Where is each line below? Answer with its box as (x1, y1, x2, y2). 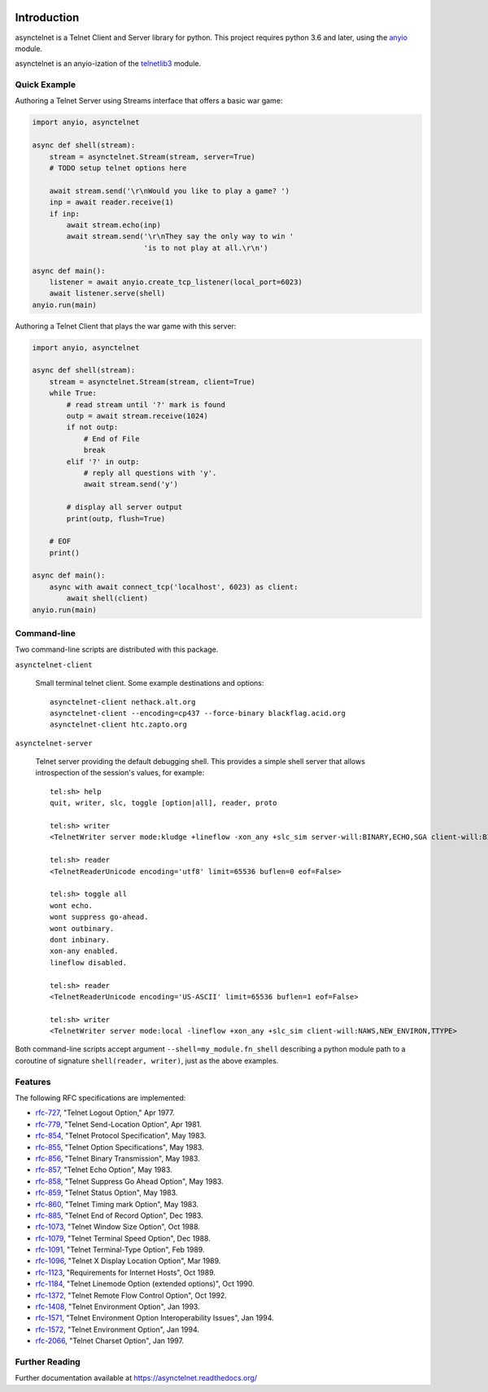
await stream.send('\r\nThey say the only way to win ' (66, 232, 294, 241)
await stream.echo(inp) (66, 220, 162, 230)
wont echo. (50, 901, 94, 910)
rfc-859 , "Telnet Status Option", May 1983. (35, 1188, 178, 1197)
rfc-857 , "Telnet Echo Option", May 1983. (35, 1165, 172, 1175)
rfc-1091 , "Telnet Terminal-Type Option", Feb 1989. (35, 1245, 205, 1254)
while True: (49, 389, 98, 398)
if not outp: (66, 423, 119, 432)
